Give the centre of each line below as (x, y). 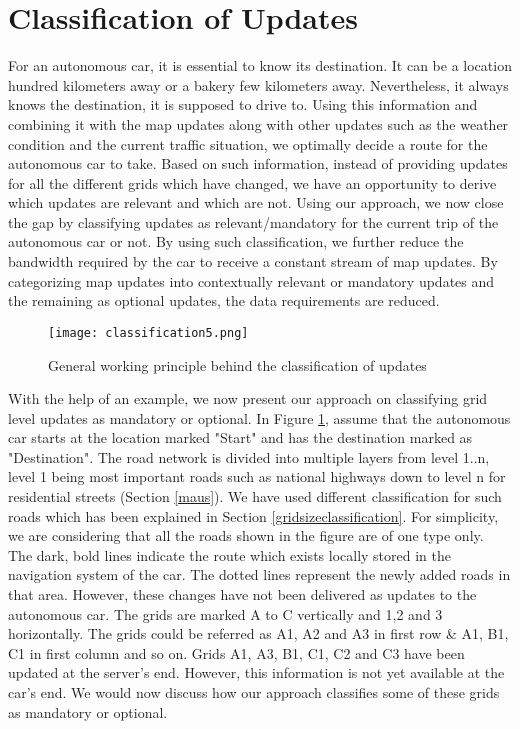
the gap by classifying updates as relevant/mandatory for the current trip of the (253, 221)
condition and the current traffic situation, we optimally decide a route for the (248, 143)
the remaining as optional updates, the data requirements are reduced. (224, 300)
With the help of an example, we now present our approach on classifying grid (248, 398)
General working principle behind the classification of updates (237, 364)
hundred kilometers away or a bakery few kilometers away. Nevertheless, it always (258, 84)
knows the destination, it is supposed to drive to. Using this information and (243, 104)
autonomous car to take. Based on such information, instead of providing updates (258, 163)
